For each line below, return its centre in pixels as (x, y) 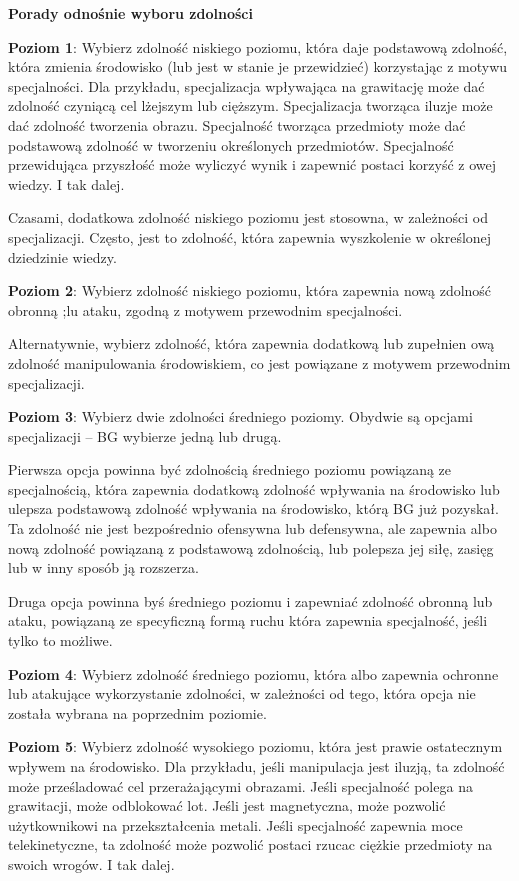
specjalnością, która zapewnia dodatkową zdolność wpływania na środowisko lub (254, 488)
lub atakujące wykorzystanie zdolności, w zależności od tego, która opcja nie (242, 693)
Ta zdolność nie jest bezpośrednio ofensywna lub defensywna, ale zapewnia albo (252, 528)
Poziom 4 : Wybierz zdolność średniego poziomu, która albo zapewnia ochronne (253, 673)
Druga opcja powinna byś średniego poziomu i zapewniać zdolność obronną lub (250, 600)
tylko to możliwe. (60, 640)
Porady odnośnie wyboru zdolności (130, 13)
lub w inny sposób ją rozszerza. (103, 567)
